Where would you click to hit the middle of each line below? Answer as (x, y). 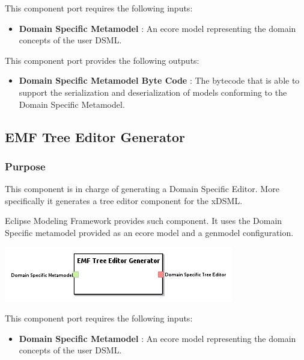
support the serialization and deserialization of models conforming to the (153, 92)
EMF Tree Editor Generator (95, 136)
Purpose (25, 166)
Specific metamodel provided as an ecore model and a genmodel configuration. (149, 232)
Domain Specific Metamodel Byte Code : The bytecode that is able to (159, 80)
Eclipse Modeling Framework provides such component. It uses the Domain (144, 221)
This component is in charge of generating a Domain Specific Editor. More (142, 189)
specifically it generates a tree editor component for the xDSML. (124, 200)
